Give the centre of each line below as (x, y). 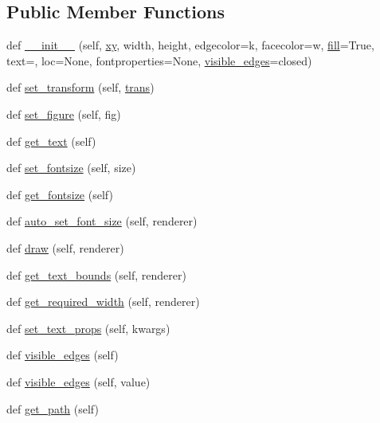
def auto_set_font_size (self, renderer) (102, 221)
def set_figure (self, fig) (64, 114)
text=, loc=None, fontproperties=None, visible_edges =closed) (159, 60)
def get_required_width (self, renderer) (103, 302)
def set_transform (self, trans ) (80, 87)
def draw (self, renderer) (65, 247)
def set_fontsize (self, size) (71, 168)
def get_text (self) (51, 141)
